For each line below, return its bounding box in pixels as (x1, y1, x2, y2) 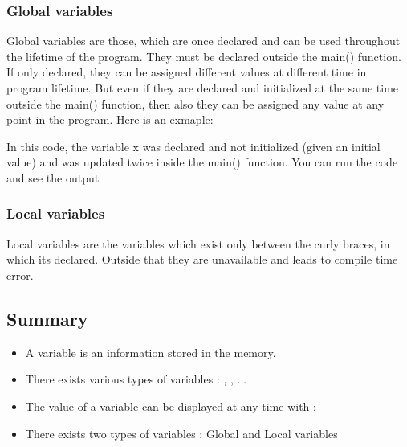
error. (6, 266, 34, 283)
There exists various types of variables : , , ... (25, 371, 247, 388)
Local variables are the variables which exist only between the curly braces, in (6, 235, 390, 252)
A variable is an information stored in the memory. (25, 343, 276, 360)
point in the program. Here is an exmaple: (6, 111, 214, 128)
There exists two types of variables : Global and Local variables (25, 424, 338, 441)
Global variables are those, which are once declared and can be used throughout (6, 32, 401, 49)
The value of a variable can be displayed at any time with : (25, 397, 316, 414)
